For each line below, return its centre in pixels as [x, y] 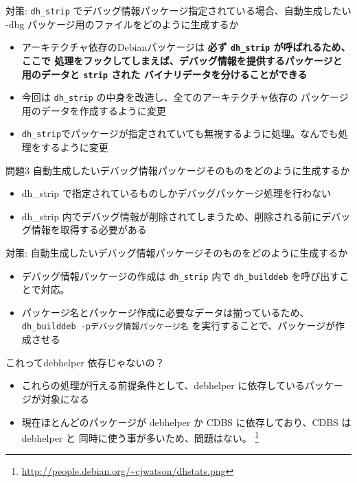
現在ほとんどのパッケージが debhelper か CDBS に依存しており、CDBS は [186, 422]
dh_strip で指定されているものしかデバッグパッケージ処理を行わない [176, 193]
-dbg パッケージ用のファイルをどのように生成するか [122, 24]
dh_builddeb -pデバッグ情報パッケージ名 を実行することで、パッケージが [178, 326]
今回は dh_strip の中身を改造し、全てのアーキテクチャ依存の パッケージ [185, 97]
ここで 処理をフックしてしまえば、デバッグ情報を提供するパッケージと [182, 60]
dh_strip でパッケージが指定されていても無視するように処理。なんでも [180, 133]
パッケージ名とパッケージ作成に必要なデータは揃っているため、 [165, 312]
